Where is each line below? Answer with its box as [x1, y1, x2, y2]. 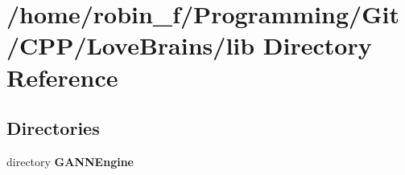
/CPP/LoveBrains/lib [6, 29, 255, 62]
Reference [6, 60, 118, 93]
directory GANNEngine [6, 153, 134, 169]
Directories [6, 116, 100, 140]
